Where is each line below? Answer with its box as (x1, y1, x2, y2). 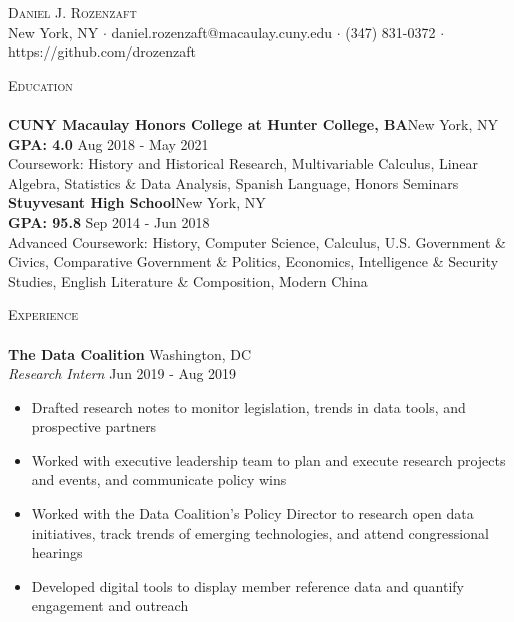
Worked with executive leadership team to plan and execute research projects (31, 449, 506, 470)
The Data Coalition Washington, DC (8, 343, 252, 364)
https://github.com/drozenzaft (8, 41, 196, 62)
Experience (8, 304, 78, 325)
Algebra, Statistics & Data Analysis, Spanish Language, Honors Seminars (8, 172, 459, 193)
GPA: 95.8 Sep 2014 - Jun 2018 (8, 211, 210, 232)
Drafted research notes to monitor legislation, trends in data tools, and (31, 396, 466, 417)
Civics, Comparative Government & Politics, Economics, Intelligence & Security (8, 251, 499, 272)
